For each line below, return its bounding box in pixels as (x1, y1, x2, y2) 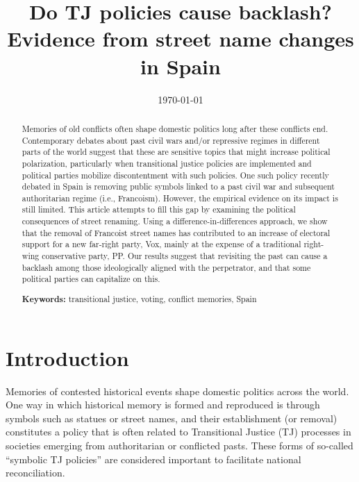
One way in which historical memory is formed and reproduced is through (6, 397, 320, 412)
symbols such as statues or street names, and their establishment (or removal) (6, 410, 337, 425)
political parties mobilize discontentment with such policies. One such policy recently (22, 169, 329, 181)
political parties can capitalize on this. (22, 273, 160, 285)
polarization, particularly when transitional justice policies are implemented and (22, 157, 312, 169)
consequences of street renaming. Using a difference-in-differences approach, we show (22, 215, 328, 227)
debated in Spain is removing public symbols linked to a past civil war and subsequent (22, 181, 335, 192)
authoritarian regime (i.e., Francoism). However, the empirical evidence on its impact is (22, 192, 338, 203)
